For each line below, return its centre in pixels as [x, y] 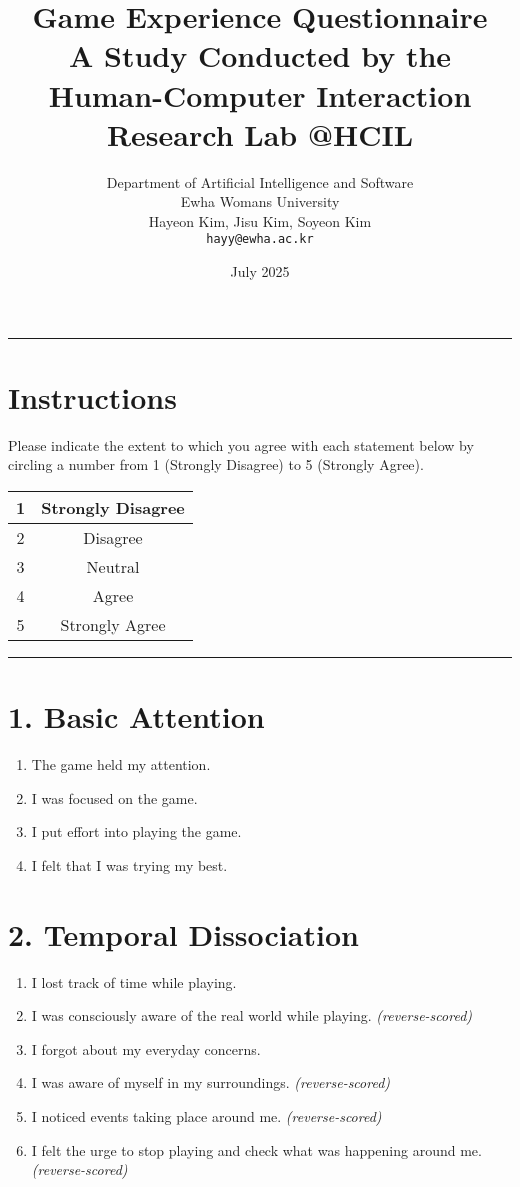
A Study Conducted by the [260, 55]
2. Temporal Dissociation [183, 933]
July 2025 [260, 271]
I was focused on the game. [114, 797]
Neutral [113, 567]
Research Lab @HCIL [260, 133]
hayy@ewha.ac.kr [260, 239]
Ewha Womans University [260, 201]
